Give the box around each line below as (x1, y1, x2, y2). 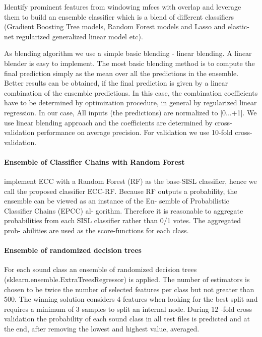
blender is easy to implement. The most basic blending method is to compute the (4, 57, 255, 68)
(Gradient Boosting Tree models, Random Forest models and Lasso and (4, 21, 226, 32)
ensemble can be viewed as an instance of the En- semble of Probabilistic (4, 195, 229, 206)
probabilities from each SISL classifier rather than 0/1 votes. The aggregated (4, 215, 241, 226)
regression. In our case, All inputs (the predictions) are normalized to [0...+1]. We (4, 107, 257, 117)
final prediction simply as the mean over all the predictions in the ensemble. (4, 68, 239, 78)
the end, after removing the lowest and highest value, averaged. (4, 323, 200, 334)
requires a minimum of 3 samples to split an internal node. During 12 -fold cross (4, 303, 252, 314)
